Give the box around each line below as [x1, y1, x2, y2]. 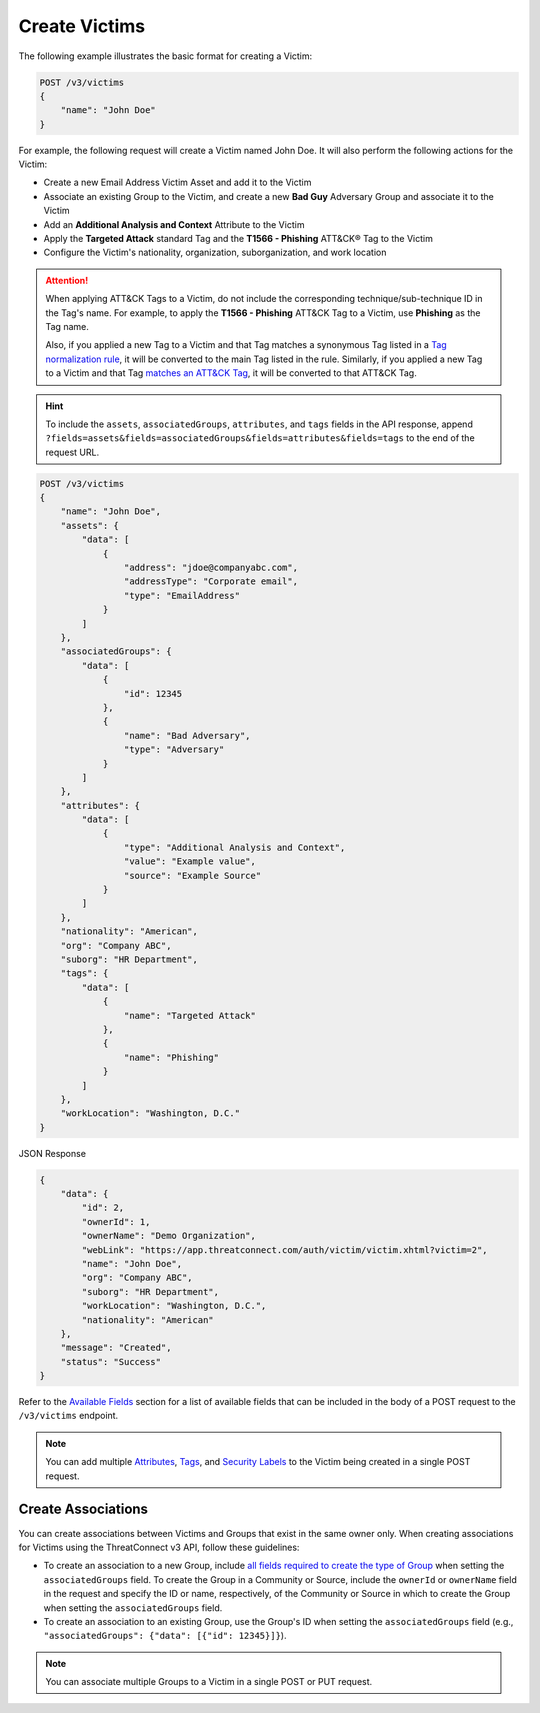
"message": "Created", [60, 1342, 172, 1354]
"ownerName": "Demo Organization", [81, 1230, 257, 1242]
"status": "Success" [60, 1356, 162, 1367]
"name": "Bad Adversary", [123, 730, 251, 741]
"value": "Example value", [123, 856, 257, 867]
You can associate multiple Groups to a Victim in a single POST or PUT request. [45, 1676, 373, 1688]
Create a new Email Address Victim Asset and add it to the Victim [43, 176, 312, 189]
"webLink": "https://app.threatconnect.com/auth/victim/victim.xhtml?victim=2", [81, 1244, 489, 1255]
